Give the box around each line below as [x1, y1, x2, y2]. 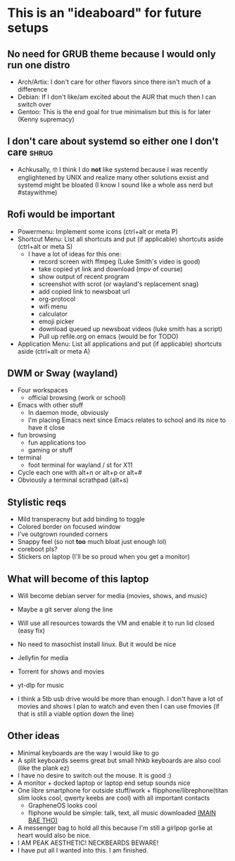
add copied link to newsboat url [38, 287, 130, 295]
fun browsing [17, 431, 56, 440]
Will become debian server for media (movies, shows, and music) [17, 592, 208, 600]
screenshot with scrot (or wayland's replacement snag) [38, 280, 199, 288]
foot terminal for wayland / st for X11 [27, 461, 133, 469]
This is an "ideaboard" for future [7, 5, 202, 21]
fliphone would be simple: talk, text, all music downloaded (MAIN [27, 808, 217, 817]
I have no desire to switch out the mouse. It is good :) [17, 771, 172, 779]
